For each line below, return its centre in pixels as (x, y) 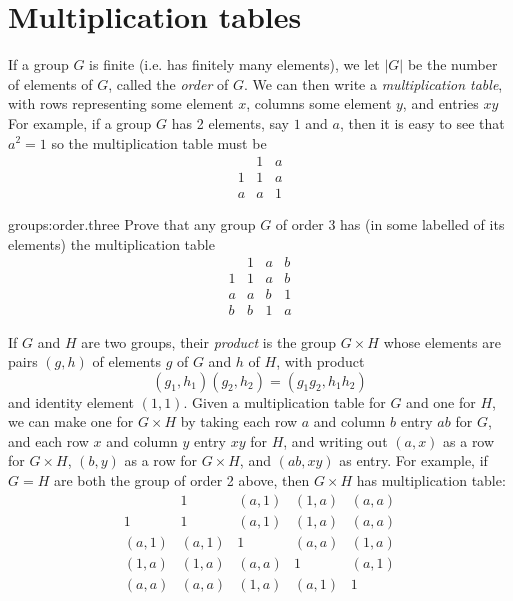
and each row (48, 440)
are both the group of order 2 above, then (181, 480)
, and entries (440, 103)
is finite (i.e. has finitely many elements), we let (234, 64)
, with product (320, 361)
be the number (452, 64)
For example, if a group (80, 122)
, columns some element (319, 103)
